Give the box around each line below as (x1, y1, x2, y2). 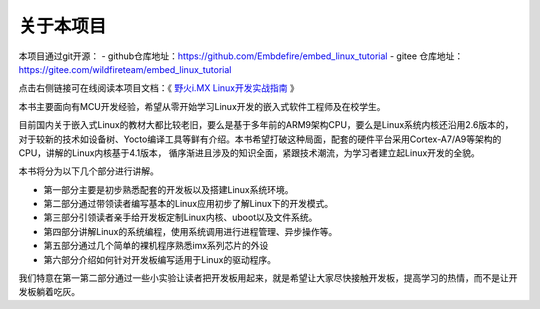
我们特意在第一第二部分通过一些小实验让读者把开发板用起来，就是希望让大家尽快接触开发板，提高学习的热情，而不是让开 (18, 272, 518, 284)
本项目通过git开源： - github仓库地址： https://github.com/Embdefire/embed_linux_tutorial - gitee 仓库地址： (18, 50, 464, 62)
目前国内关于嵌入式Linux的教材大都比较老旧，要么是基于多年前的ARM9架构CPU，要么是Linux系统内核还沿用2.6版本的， (18, 119, 514, 131)
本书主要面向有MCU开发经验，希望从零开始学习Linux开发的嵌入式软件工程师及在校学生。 (18, 100, 386, 112)
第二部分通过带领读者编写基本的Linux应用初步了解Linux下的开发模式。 (43, 198, 334, 210)
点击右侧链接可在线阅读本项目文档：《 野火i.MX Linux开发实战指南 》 (18, 82, 299, 94)
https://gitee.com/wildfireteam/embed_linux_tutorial (18, 63, 232, 75)
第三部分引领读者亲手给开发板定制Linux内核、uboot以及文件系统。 (43, 211, 318, 224)
